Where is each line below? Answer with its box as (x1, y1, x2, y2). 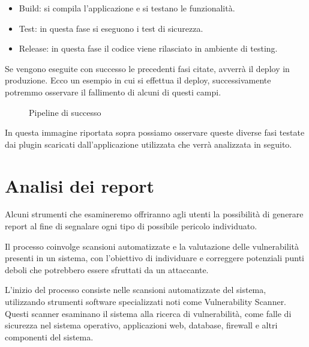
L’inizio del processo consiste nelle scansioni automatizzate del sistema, (5, 283, 266, 296)
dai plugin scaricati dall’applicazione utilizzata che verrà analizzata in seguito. (5, 137, 292, 150)
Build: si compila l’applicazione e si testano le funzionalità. (19, 2, 235, 14)
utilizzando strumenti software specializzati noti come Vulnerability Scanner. (5, 295, 287, 308)
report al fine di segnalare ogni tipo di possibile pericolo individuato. (5, 220, 257, 232)
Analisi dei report (5, 173, 155, 198)
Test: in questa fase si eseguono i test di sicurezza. (19, 22, 203, 34)
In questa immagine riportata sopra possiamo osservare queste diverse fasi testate (5, 126, 305, 139)
